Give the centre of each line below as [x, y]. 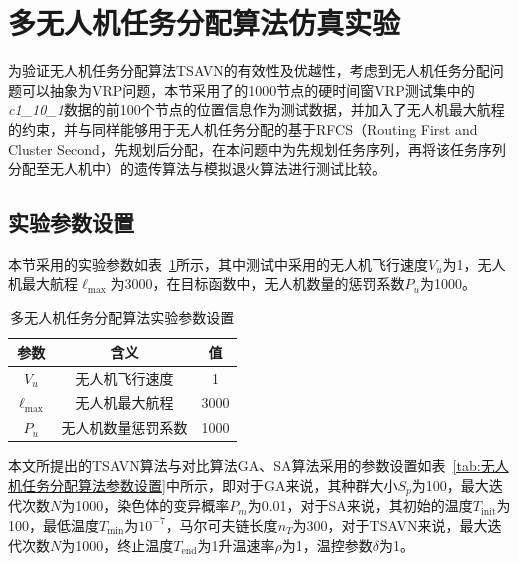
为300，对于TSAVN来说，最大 [390, 524]
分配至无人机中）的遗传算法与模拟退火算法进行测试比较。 [197, 168]
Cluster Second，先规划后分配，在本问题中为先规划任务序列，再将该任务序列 [257, 148]
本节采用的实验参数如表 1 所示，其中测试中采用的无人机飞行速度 [218, 263]
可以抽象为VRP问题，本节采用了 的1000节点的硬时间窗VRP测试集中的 [248, 89]
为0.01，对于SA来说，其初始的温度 [360, 505]
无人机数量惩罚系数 [124, 427]
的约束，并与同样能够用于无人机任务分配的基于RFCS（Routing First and [243, 128]
